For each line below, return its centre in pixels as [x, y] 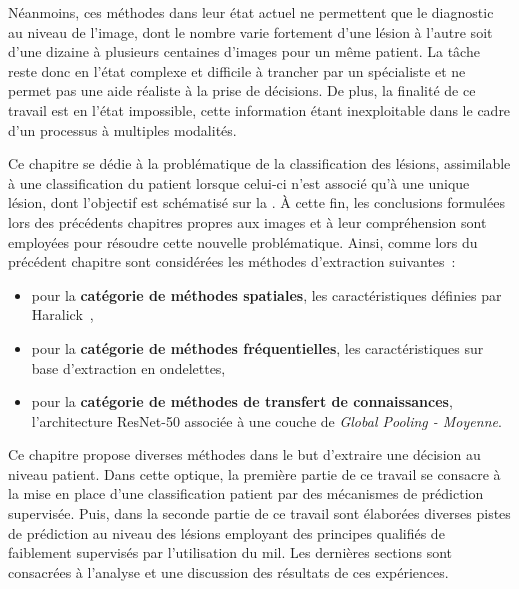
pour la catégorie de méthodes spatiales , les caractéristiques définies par [266, 294]
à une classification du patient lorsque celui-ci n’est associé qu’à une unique [239, 182]
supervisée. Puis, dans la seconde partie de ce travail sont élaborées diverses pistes [259, 513]
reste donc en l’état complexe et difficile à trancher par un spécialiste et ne [237, 70]
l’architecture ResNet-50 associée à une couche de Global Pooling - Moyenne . [266, 420]
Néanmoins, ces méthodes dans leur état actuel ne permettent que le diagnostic [251, 12]
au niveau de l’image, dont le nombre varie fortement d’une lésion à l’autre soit [250, 31]
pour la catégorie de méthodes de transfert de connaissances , [242, 401]
